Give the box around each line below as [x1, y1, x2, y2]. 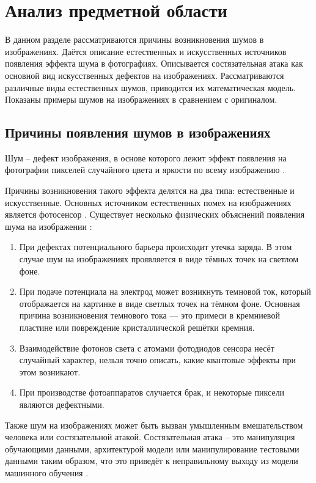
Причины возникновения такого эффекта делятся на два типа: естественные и [5, 184, 295, 197]
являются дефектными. [19, 397, 105, 410]
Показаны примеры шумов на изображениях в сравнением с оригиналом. [5, 93, 277, 106]
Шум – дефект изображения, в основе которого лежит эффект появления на [5, 151, 287, 164]
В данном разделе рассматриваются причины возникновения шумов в [5, 33, 264, 46]
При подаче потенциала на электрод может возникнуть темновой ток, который [19, 285, 311, 298]
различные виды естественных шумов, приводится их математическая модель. [5, 81, 296, 94]
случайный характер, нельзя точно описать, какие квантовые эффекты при [19, 353, 296, 366]
